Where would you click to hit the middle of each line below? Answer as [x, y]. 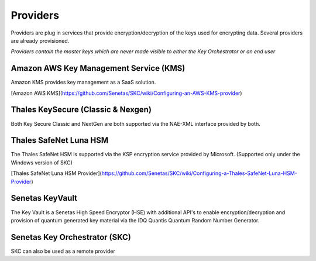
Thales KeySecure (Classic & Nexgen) [81, 110]
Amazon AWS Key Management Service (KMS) [98, 68]
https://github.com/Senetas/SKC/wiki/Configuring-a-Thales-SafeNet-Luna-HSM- [200, 173]
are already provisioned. [40, 40]
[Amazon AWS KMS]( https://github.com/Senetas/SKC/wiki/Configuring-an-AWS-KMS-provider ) [126, 93]
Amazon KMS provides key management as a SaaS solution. [83, 83]
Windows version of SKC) [42, 162]
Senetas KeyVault [44, 198]
